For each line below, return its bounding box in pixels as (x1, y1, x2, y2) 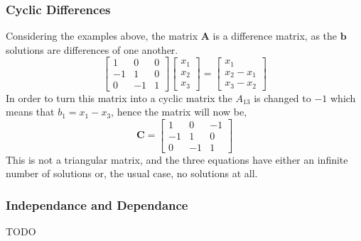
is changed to (254, 90, 311, 105)
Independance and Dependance (6, 196, 188, 213)
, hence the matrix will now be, (111, 104, 247, 119)
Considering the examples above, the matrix (6, 28, 198, 43)
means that (6, 104, 55, 119)
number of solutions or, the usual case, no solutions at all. (6, 166, 258, 181)
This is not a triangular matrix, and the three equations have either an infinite (6, 152, 348, 167)
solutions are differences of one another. (6, 42, 178, 57)
